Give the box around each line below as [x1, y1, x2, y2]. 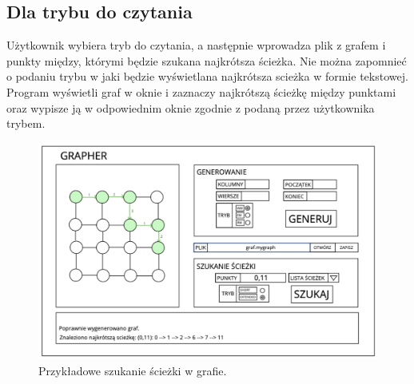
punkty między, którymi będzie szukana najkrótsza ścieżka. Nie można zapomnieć [6, 52, 407, 69]
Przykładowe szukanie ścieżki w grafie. [38, 362, 227, 378]
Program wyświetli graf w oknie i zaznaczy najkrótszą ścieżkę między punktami [6, 83, 396, 100]
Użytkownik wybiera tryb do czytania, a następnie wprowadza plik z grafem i [6, 37, 386, 53]
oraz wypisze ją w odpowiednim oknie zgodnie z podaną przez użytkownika [6, 99, 375, 116]
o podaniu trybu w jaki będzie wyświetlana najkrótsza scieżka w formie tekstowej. [6, 68, 408, 85]
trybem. [6, 115, 46, 132]
